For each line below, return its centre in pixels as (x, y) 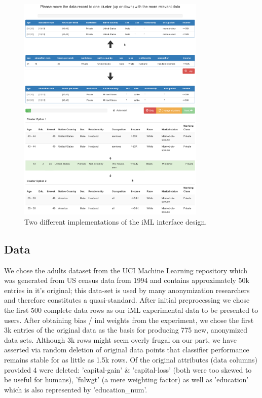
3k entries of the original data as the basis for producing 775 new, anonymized (126, 330)
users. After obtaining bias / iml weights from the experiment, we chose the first (129, 320)
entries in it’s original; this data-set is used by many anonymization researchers (127, 290)
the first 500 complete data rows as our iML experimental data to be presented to (131, 310)
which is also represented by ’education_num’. (76, 389)
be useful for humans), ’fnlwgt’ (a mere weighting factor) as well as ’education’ (126, 379)
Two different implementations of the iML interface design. (116, 221)
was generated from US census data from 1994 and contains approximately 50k (127, 280)
